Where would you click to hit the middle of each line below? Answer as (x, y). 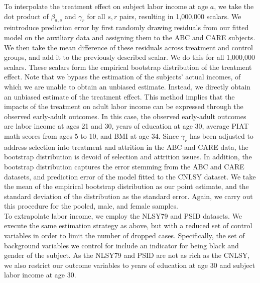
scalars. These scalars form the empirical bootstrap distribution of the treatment (128, 67)
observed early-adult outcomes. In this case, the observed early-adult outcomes (125, 116)
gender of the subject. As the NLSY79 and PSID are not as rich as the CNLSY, (127, 255)
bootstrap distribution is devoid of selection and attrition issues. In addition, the (128, 157)
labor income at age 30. (40, 275)
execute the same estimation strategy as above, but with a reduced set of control (128, 225)
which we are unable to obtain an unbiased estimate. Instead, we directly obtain (127, 86)
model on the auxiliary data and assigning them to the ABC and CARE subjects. (130, 37)
